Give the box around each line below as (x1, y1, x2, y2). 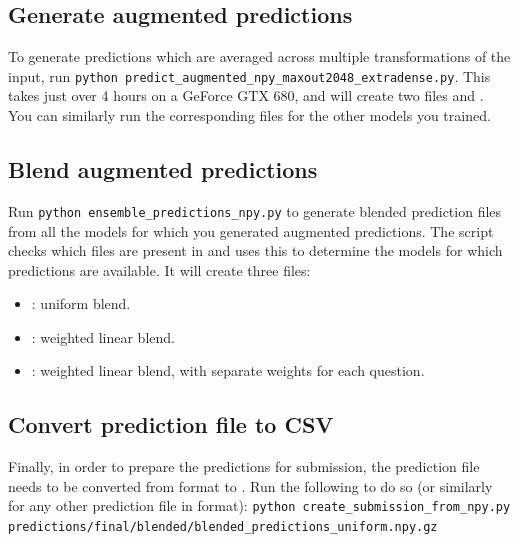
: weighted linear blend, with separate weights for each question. (31, 360, 425, 381)
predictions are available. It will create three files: (8, 259, 311, 280)
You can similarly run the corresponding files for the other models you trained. (8, 105, 491, 126)
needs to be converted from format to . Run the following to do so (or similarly (8, 475, 493, 496)
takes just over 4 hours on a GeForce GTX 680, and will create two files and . (8, 85, 484, 106)
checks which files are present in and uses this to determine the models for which (8, 240, 503, 261)
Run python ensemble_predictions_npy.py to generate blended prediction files (8, 200, 502, 221)
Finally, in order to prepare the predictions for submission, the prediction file (8, 456, 480, 477)
